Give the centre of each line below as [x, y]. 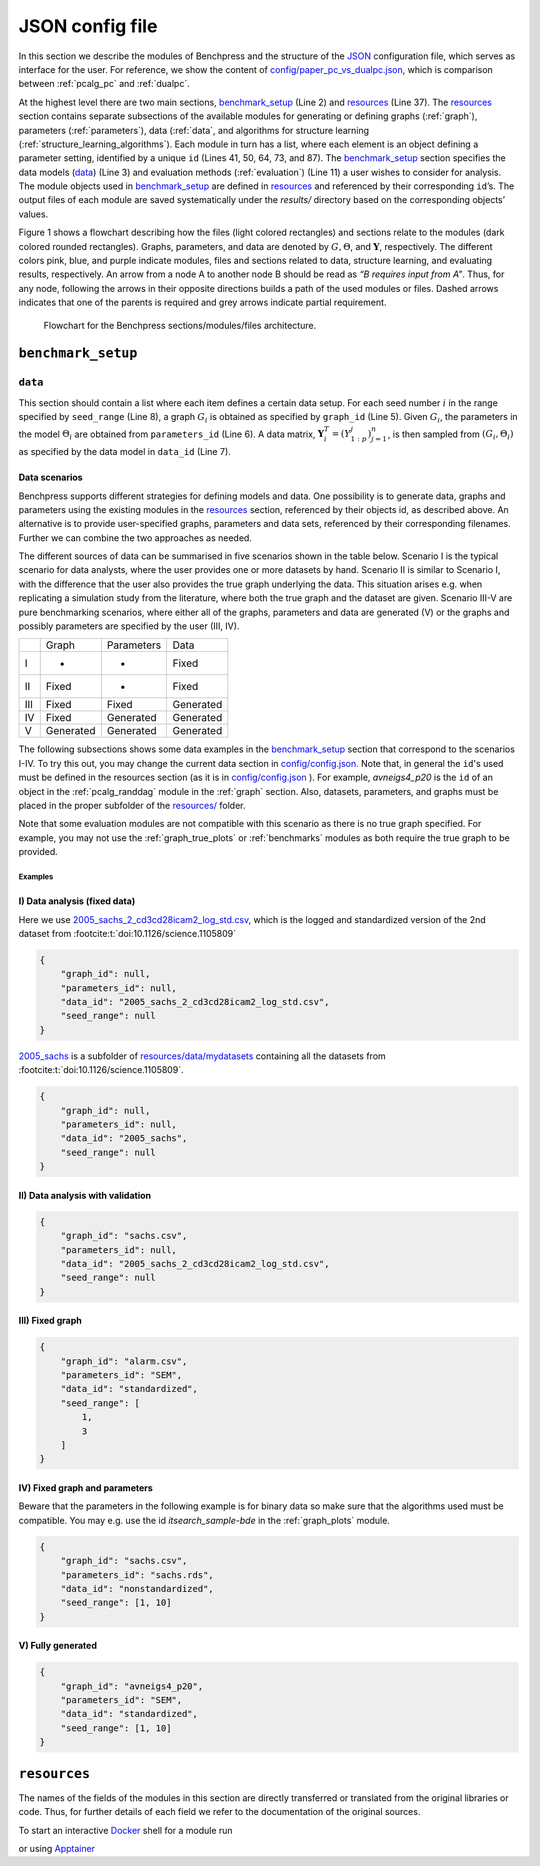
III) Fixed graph [50, 1321]
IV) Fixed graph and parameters [86, 1487]
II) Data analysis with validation [85, 1195]
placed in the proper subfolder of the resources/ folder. [132, 805]
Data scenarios [51, 477]
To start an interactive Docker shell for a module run [126, 1830]
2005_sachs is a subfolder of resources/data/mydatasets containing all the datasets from [202, 1056]
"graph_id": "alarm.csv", [124, 1361]
